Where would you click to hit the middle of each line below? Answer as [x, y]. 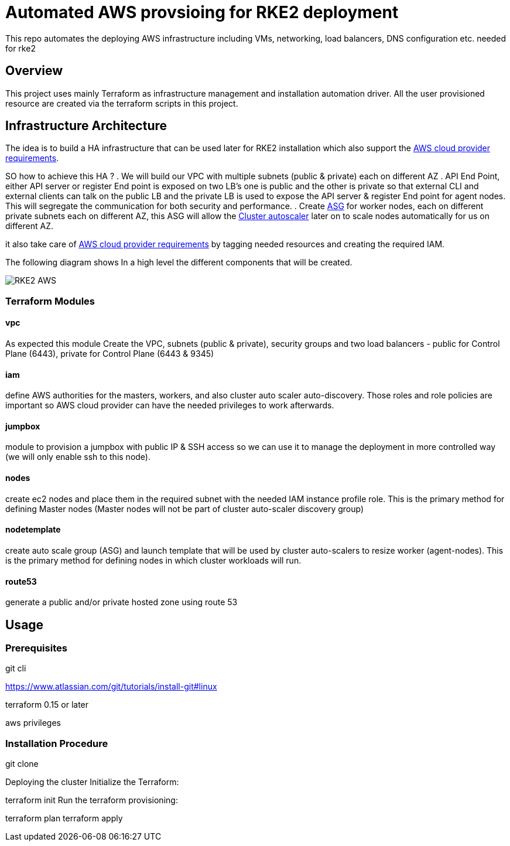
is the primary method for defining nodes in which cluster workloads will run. [153, 560]
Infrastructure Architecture [86, 126]
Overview [34, 71]
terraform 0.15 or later [47, 705]
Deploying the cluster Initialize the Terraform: [92, 782]
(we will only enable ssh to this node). [78, 457]
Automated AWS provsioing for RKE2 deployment [202, 12]
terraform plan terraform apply [64, 818]
